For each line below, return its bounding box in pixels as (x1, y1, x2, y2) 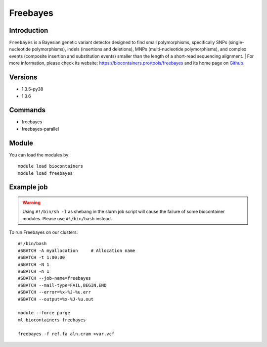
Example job (9, 183, 48, 192)
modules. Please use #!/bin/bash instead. (22, 215, 112, 221)
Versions (9, 73, 38, 82)
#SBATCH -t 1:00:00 (18, 255, 65, 260)
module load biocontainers (18, 163, 84, 169)
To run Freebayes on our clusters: (9, 229, 78, 235)
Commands (9, 106, 46, 114)
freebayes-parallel (21, 126, 59, 132)
